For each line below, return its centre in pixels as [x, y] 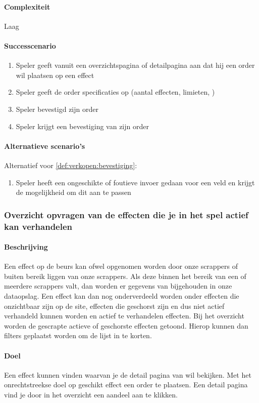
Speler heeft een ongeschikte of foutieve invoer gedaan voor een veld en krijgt [135, 182]
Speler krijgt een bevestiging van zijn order [82, 126]
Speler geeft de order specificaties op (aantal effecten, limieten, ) [115, 92]
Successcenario [30, 45]
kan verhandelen [38, 226]
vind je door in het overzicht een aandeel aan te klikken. [91, 395]
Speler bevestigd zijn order [57, 109]
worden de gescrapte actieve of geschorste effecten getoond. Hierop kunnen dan [126, 325]
